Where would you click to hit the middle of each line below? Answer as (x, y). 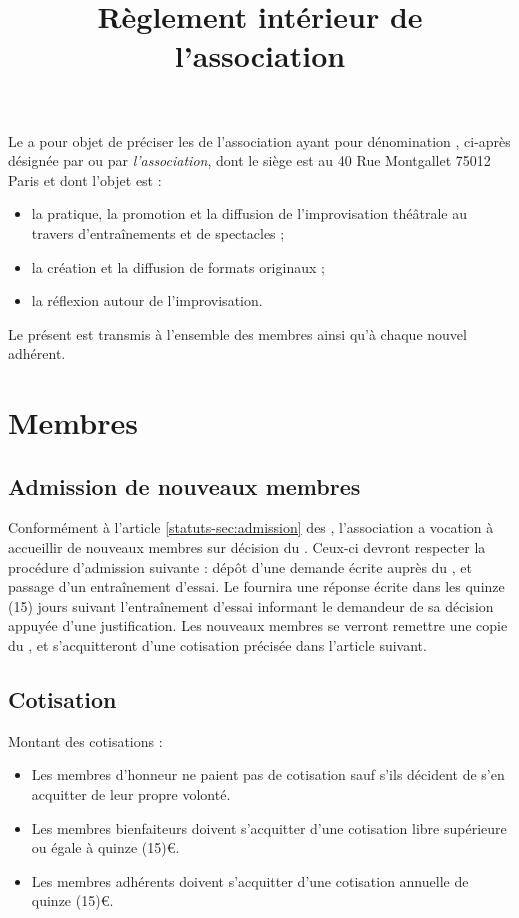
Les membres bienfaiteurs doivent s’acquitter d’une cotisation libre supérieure (269, 827)
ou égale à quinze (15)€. (105, 847)
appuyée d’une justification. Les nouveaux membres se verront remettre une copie (258, 625)
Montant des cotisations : (85, 740)
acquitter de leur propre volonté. (131, 794)
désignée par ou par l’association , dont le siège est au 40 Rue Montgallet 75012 (249, 160)
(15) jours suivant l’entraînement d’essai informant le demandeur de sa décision (251, 605)
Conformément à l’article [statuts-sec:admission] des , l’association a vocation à (251, 527)
